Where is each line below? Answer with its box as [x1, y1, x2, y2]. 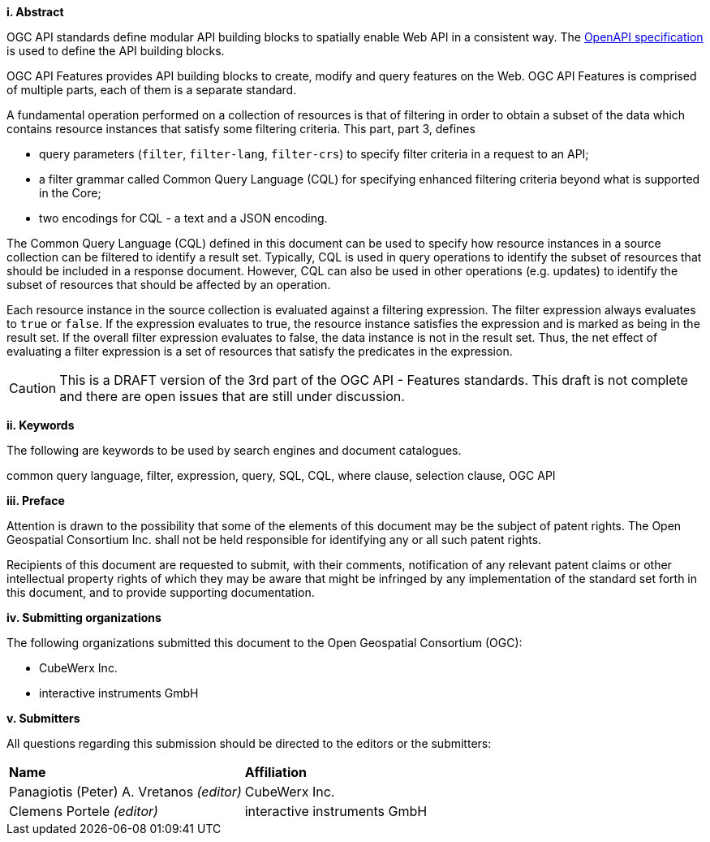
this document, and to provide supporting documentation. [6, 585, 315, 599]
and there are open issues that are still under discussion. [59, 388, 405, 404]
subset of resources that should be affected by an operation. [6, 278, 331, 291]
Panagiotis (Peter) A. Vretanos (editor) [9, 784, 242, 800]
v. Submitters [6, 711, 80, 725]
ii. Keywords [6, 418, 75, 432]
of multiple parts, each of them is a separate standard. [6, 83, 297, 97]
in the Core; [39, 186, 101, 200]
